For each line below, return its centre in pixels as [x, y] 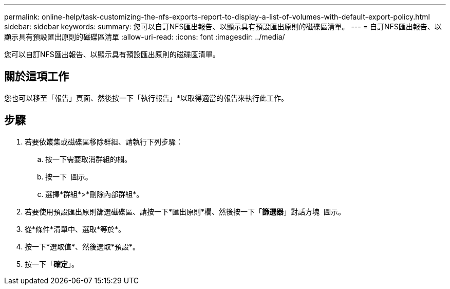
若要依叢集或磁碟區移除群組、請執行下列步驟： [104, 141]
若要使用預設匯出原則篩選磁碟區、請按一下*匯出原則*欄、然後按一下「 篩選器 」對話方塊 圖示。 [185, 211]
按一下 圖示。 [69, 176]
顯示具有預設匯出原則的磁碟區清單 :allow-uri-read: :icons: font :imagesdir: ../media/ [145, 37]
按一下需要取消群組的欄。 [88, 159]
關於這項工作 [36, 77]
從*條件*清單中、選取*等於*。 [75, 229]
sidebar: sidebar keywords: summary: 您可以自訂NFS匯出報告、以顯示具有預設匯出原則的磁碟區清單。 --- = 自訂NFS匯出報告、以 [223, 26]
